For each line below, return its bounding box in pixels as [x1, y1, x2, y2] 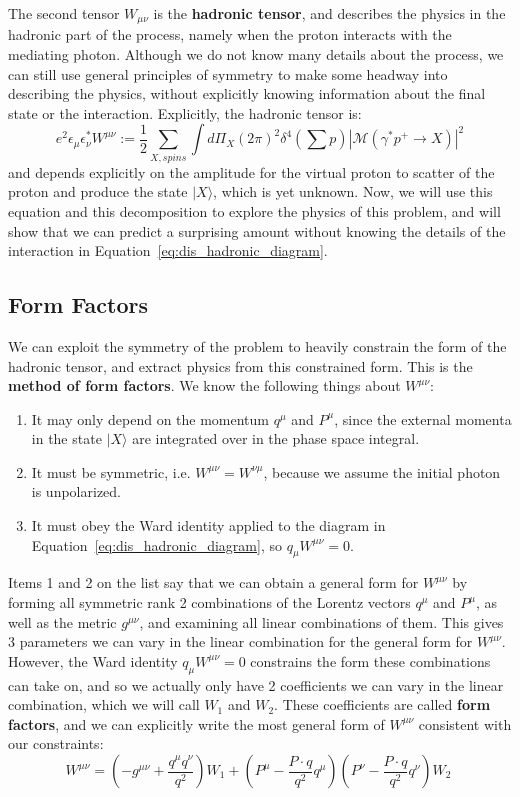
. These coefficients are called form [274, 694, 491, 715]
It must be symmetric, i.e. [31, 461, 191, 482]
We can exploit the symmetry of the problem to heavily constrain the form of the [8, 335, 507, 356]
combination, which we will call [8, 694, 200, 715]
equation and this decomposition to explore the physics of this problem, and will [8, 200, 501, 221]
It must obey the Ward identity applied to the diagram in [31, 515, 386, 536]
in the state [31, 428, 102, 449]
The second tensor [8, 3, 120, 23]
